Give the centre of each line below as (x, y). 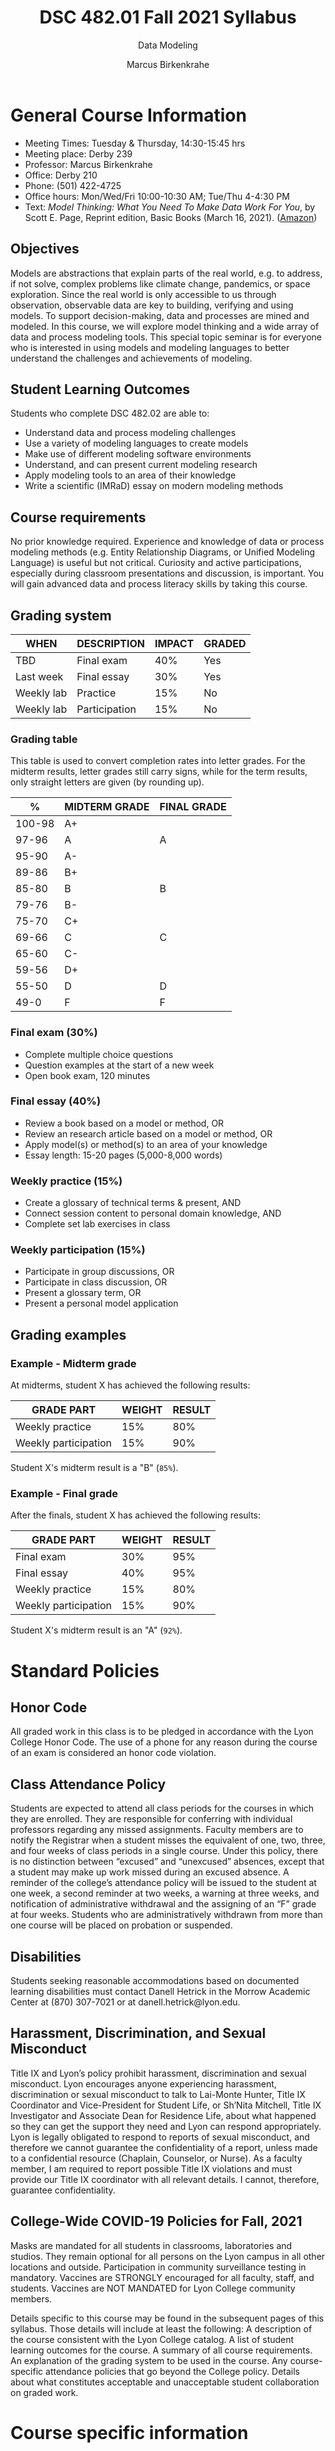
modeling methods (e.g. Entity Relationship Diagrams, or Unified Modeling (163, 552)
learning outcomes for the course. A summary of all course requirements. (161, 2350)
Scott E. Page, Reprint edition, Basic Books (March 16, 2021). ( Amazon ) (171, 217)
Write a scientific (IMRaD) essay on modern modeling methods (154, 486)
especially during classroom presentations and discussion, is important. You (167, 573)
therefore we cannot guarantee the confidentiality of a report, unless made (164, 2147)
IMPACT (174, 643)
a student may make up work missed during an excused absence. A (150, 1872)
